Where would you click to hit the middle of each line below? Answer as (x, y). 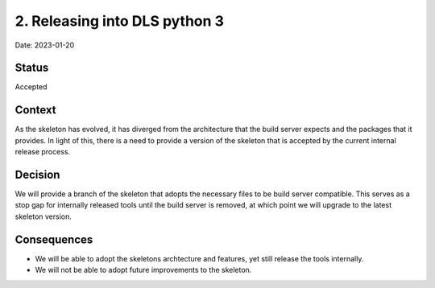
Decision (37, 174)
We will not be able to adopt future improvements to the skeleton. (143, 270)
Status (32, 68)
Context (35, 110)
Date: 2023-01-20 (45, 45)
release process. (43, 152)
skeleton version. (43, 216)
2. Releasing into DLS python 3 (120, 21)
